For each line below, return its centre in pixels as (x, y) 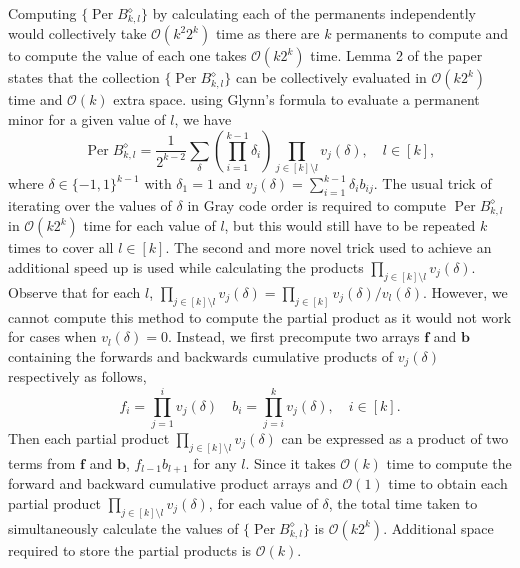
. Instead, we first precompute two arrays (293, 336)
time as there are (267, 33)
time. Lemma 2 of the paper (396, 55)
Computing (42, 13)
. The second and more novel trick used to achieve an (328, 247)
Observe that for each (74, 291)
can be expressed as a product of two (395, 437)
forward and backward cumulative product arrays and (173, 483)
